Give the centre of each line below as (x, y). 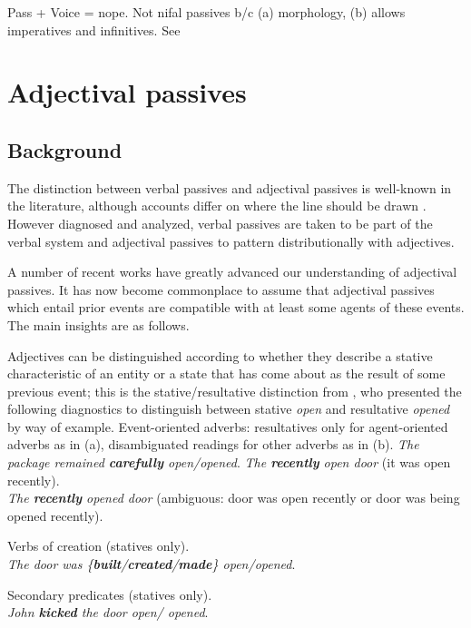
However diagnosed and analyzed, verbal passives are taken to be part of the (220, 223)
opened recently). (55, 515)
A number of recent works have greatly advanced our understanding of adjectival (232, 272)
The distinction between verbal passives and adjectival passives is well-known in (230, 187)
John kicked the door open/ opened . (108, 612)
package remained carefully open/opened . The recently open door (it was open (229, 462)
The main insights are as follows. (98, 324)
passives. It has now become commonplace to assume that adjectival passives (221, 289)
